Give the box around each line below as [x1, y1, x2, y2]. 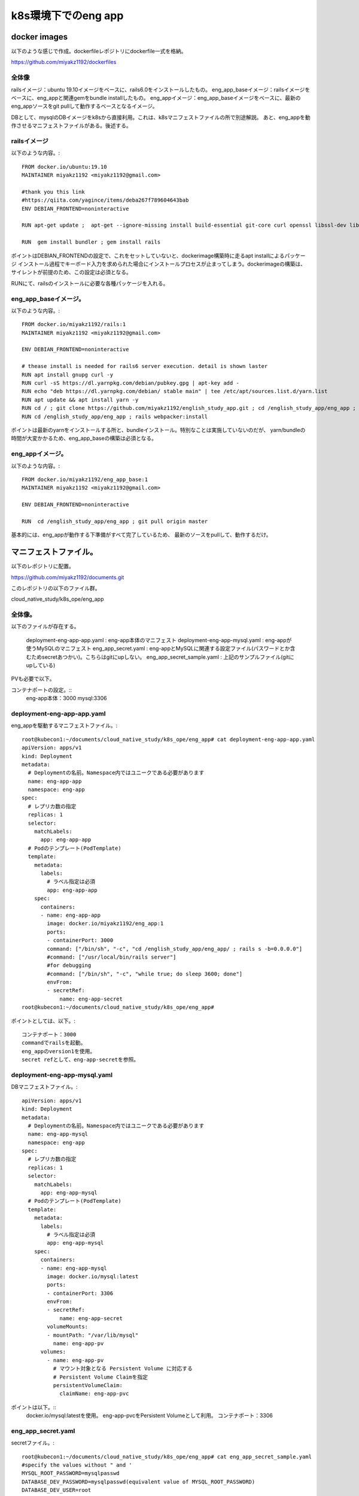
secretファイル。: [11, 1439, 55, 1446]
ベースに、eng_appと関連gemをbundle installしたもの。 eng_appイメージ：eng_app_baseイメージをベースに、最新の [11, 94, 301, 101]
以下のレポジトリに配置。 [11, 562, 74, 570]
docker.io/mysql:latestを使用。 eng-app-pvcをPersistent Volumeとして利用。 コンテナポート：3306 [26, 1412, 273, 1419]
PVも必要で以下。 [11, 675, 55, 682]
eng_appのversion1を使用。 [22, 1048, 96, 1054]
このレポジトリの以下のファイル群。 [11, 584, 101, 592]
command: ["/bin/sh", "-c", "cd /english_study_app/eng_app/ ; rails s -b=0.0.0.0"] [47, 945, 303, 952]
